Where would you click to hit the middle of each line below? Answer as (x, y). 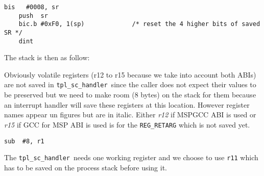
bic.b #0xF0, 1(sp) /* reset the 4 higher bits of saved (139, 24)
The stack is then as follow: (47, 57)
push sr (33, 16)
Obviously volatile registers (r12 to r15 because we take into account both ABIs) (130, 74)
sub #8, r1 (24, 141)
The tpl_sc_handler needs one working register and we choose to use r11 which (131, 157)
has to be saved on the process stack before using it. (86, 167)
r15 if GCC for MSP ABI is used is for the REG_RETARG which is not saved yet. (127, 124)
